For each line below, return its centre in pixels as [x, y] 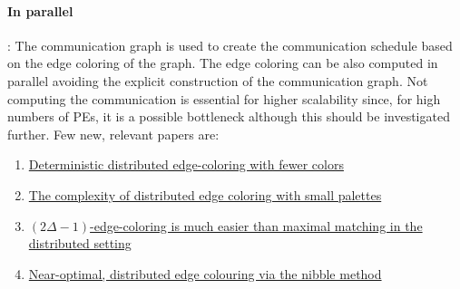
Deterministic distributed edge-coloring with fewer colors [186, 164]
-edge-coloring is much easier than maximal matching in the [256, 225]
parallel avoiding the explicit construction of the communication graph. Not [218, 80]
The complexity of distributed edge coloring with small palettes [205, 194]
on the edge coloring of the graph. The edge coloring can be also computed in [223, 63]
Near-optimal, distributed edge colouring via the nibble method [205, 273]
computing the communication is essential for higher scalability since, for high [224, 98]
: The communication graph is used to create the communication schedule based [230, 45]
